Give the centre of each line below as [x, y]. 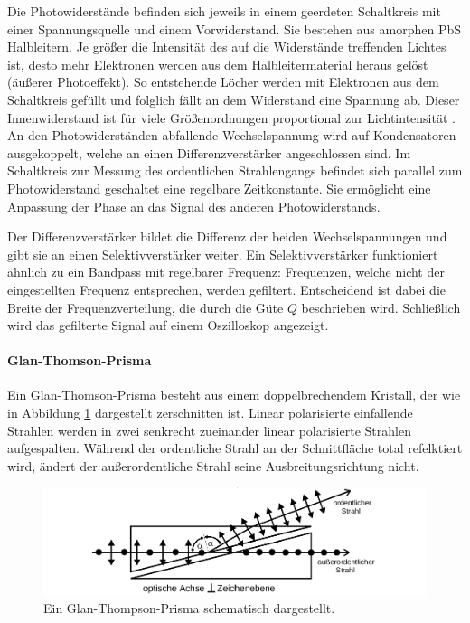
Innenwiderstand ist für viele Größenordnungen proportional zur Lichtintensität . [231, 117]
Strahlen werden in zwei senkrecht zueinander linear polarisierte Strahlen [209, 430]
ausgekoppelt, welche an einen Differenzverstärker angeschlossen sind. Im [209, 152]
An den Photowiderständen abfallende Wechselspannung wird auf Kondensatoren [232, 135]
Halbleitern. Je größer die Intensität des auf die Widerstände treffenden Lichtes [227, 47]
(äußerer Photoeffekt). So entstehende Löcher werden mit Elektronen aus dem [223, 82]
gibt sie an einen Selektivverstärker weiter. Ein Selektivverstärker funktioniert [223, 254]
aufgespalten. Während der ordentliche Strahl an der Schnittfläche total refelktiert [235, 448]
